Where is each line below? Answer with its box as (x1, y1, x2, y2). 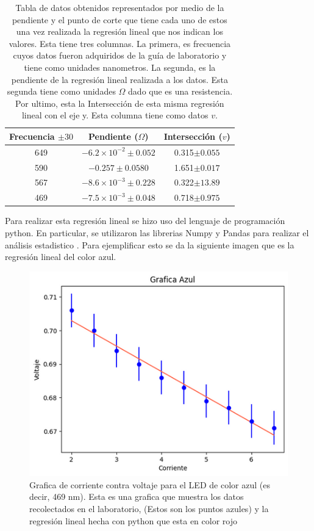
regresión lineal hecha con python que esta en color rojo (29, 514, 237, 527)
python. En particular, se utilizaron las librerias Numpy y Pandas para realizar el (5, 226, 309, 239)
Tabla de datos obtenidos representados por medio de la (15, 1, 224, 13)
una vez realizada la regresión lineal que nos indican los (16, 25, 223, 38)
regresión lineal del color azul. (5, 250, 116, 263)
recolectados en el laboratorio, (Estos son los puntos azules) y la (29, 502, 269, 515)
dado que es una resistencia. (128, 85, 233, 98)
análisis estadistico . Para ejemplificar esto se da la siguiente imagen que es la (5, 238, 294, 251)
